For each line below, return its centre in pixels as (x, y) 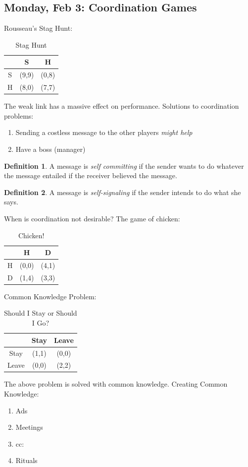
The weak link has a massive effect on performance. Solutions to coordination (122, 106)
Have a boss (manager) (50, 149)
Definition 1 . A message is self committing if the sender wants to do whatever (124, 166)
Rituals (26, 460)
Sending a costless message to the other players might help (104, 132)
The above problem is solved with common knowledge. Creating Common (116, 384)
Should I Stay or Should (41, 313)
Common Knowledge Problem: (50, 296)
